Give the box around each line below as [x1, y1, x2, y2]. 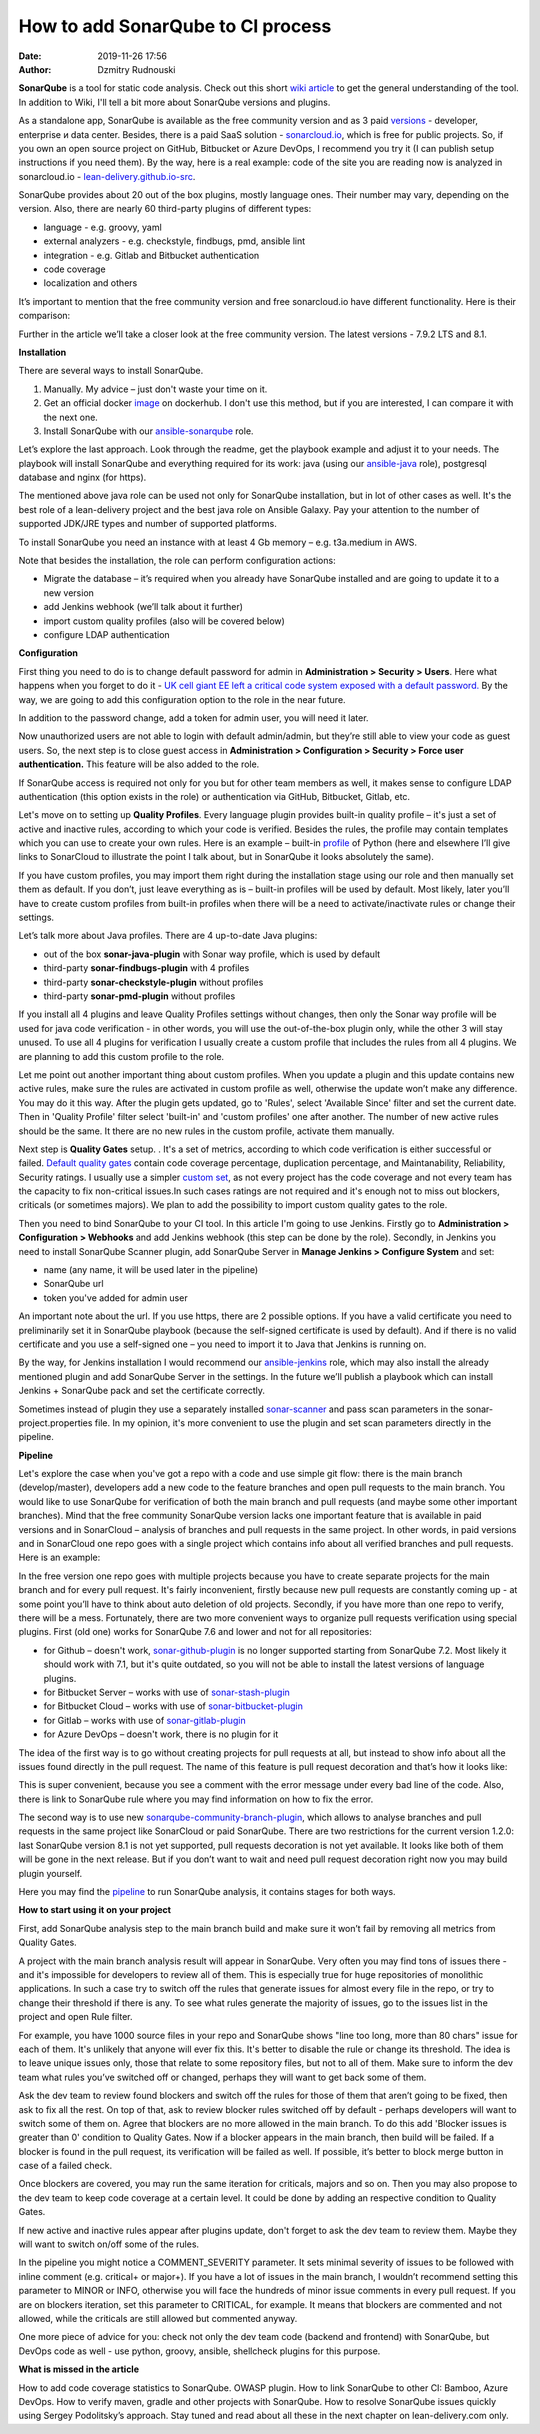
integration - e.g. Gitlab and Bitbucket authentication [43, 249, 260, 261]
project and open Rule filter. [18, 2011, 134, 2023]
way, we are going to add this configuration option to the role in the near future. [18, 693, 346, 705]
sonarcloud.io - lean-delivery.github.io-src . [18, 170, 196, 182]
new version [43, 586, 95, 599]
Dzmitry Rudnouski [97, 63, 176, 75]
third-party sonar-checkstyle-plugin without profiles [43, 976, 264, 988]
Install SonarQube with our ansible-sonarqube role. [43, 425, 254, 437]
